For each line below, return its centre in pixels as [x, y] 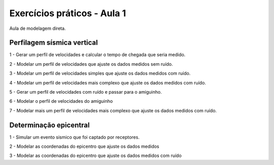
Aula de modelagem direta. [38, 28]
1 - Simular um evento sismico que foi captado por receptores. [74, 137]
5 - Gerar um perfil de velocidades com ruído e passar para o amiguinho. [85, 92]
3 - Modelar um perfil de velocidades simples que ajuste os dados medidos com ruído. [100, 73]
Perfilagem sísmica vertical [54, 43]
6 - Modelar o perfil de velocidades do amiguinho [61, 101]
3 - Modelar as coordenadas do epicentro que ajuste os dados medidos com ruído [96, 156]
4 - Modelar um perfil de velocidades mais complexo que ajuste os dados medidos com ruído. [108, 82]
